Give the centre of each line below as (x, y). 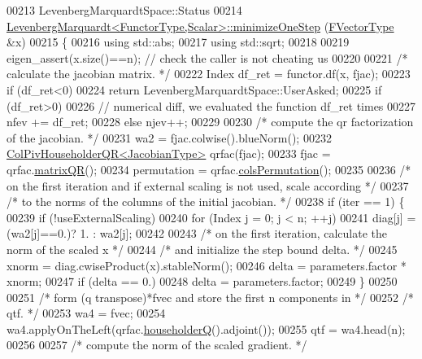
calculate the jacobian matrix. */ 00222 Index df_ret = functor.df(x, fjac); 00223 (209, 74)
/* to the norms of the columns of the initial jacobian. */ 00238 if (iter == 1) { (206, 201)
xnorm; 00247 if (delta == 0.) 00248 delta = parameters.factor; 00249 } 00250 (202, 281)
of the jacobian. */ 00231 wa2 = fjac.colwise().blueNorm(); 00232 (169, 137)
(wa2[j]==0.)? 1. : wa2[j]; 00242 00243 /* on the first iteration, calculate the (197, 233)
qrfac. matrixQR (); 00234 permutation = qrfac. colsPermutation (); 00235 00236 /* (209, 169)
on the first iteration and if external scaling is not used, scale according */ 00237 (208, 185)
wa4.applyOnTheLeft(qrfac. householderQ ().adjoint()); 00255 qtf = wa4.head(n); (206, 328)
